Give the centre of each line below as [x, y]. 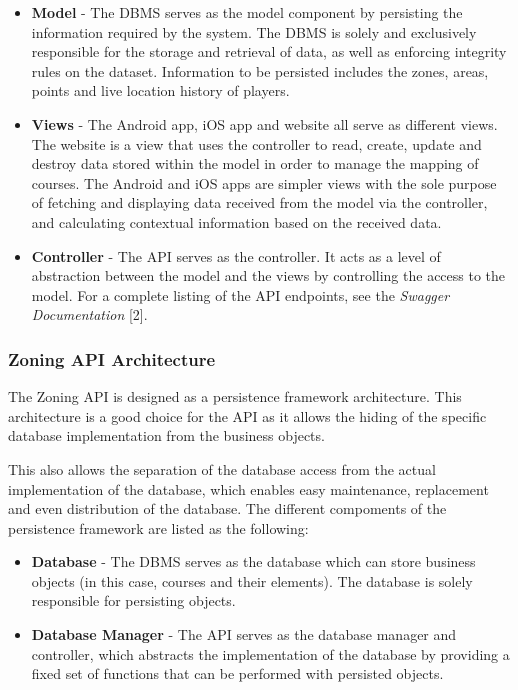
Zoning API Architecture [112, 358]
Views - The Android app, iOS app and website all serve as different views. [264, 123]
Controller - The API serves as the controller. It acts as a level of [236, 255]
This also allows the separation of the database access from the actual [222, 468]
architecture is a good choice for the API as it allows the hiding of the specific [247, 415]
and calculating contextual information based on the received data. [236, 221]
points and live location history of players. [160, 90]
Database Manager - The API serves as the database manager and [244, 634]
